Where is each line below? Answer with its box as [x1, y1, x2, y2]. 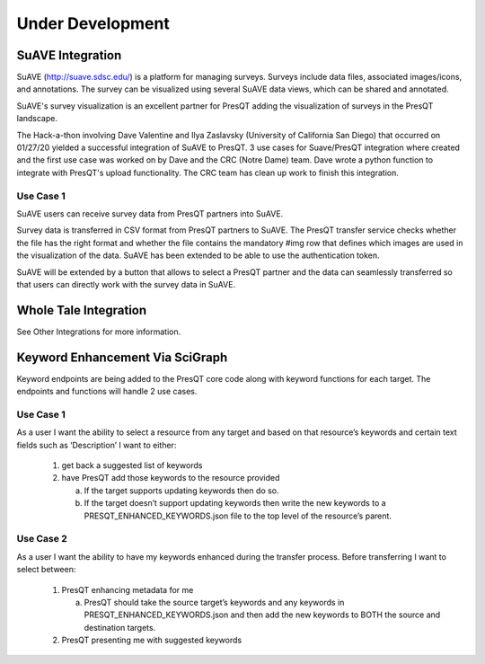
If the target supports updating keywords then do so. [84, 485, 279, 496]
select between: [16, 564, 76, 575]
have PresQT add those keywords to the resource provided [61, 473, 280, 483]
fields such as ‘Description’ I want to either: [16, 439, 177, 450]
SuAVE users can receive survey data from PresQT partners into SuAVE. [16, 208, 284, 219]
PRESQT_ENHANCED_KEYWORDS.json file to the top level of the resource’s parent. [84, 510, 392, 521]
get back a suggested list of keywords [61, 460, 203, 471]
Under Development [16, 13, 170, 33]
